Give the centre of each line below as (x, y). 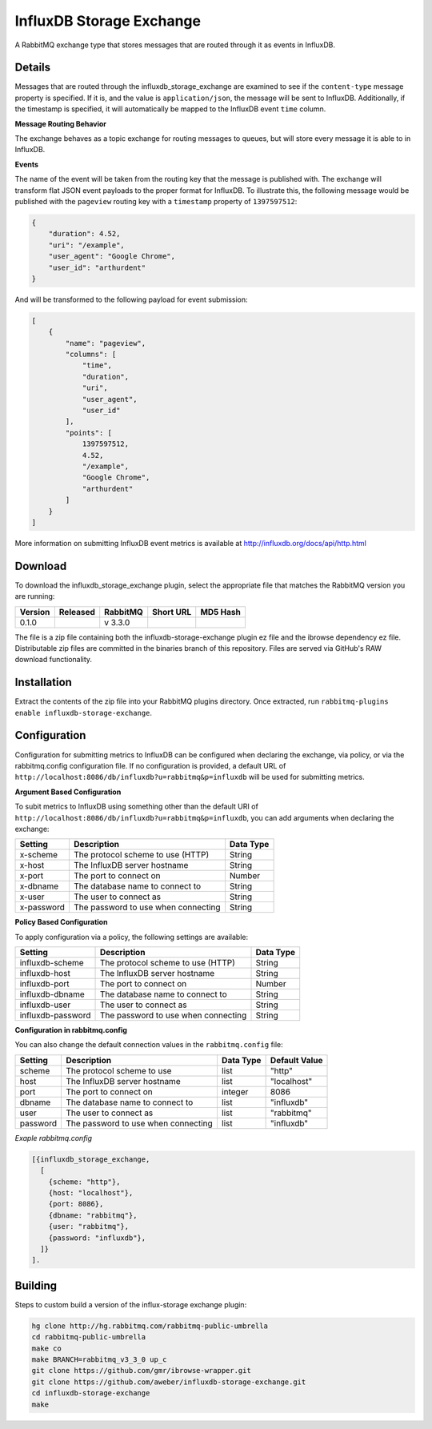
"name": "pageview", (106, 343)
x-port (32, 876)
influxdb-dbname (52, 994)
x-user (32, 897)
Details (33, 68)
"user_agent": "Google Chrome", (112, 257)
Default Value (296, 1060)
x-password (42, 907)
